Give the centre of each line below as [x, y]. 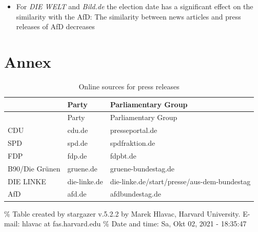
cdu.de [78, 130]
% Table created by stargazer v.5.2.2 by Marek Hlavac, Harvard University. [122, 213]
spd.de [77, 143]
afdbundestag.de [135, 194]
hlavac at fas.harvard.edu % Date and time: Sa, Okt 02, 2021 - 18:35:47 [134, 224]
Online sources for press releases [129, 86]
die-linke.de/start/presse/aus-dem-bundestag [180, 181]
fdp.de [77, 155]
